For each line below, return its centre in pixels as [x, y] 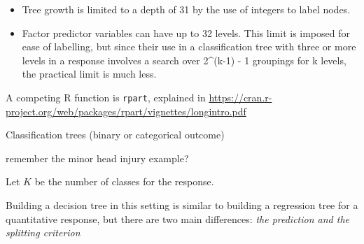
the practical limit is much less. [89, 74]
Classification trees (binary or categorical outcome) [115, 135]
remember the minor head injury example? [97, 158]
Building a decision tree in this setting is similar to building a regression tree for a [182, 205]
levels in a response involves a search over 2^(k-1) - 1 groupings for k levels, [184, 60]
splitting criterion [43, 232]
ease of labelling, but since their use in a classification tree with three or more [189, 46]
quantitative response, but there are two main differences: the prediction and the [178, 218]
